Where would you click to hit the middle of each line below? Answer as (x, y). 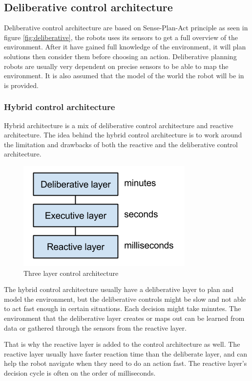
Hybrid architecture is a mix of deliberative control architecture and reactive (119, 125)
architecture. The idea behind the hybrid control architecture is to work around (123, 135)
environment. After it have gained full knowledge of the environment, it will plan (125, 47)
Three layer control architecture (71, 273)
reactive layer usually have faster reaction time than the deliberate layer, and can (126, 353)
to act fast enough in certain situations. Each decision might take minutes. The (123, 308)
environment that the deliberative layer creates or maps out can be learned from (124, 318)
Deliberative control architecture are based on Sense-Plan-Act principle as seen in (126, 28)
